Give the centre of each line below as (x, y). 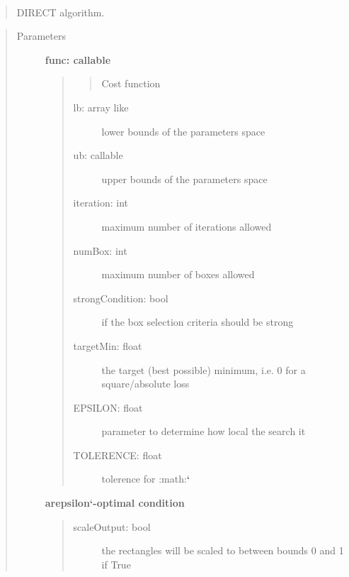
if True (116, 564)
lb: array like (101, 107)
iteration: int (101, 203)
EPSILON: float (108, 407)
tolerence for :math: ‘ (146, 479)
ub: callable (98, 155)
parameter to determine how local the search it (204, 431)
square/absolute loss (145, 384)
